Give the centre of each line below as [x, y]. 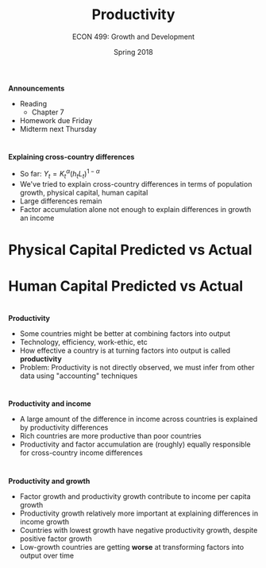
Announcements [37, 88]
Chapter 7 [48, 112]
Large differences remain [61, 201]
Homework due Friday [56, 120]
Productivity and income [50, 404]
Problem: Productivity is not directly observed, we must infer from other [137, 368]
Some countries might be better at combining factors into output [125, 334]
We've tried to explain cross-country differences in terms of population [136, 184]
